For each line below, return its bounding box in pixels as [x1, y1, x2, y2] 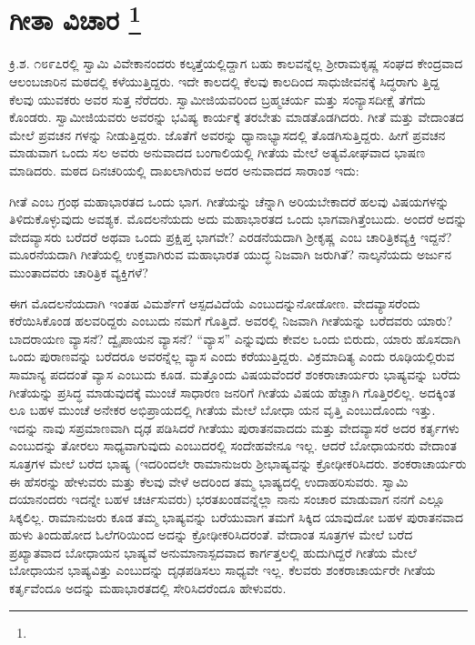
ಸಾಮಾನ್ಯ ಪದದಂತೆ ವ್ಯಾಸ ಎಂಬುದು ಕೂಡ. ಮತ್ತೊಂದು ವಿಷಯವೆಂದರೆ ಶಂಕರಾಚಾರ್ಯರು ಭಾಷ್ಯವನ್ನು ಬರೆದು [9, 364, 461, 383]
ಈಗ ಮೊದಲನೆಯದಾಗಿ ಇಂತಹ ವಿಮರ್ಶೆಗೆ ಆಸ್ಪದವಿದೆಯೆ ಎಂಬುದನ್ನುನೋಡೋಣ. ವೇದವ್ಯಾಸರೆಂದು [9, 293, 420, 312]
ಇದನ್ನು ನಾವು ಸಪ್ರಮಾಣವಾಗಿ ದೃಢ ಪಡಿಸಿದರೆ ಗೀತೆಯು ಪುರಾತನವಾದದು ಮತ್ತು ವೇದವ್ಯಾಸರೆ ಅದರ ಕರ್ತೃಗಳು [9, 418, 460, 437]
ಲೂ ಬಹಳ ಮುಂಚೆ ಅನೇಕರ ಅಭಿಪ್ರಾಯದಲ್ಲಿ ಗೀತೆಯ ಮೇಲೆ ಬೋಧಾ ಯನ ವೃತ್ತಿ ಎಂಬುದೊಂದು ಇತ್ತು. [9, 400, 436, 419]
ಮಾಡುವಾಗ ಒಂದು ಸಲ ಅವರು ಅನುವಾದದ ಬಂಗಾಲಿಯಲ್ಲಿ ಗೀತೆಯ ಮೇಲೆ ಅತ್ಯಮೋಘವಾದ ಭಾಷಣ [9, 143, 426, 162]
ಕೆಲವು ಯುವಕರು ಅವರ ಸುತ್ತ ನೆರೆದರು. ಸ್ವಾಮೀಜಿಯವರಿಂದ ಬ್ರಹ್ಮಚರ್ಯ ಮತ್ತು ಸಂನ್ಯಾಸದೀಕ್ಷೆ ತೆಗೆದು [9, 89, 426, 108]
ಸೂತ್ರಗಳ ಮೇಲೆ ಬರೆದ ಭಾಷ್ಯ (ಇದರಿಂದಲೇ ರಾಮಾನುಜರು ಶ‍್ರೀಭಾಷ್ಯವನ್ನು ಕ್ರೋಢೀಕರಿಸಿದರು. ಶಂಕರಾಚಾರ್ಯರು [9, 453, 467, 472]
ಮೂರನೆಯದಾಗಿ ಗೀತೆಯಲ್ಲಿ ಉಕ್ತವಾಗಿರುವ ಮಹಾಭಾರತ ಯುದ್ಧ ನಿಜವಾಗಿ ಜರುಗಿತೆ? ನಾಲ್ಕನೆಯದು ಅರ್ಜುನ [9, 245, 452, 264]
